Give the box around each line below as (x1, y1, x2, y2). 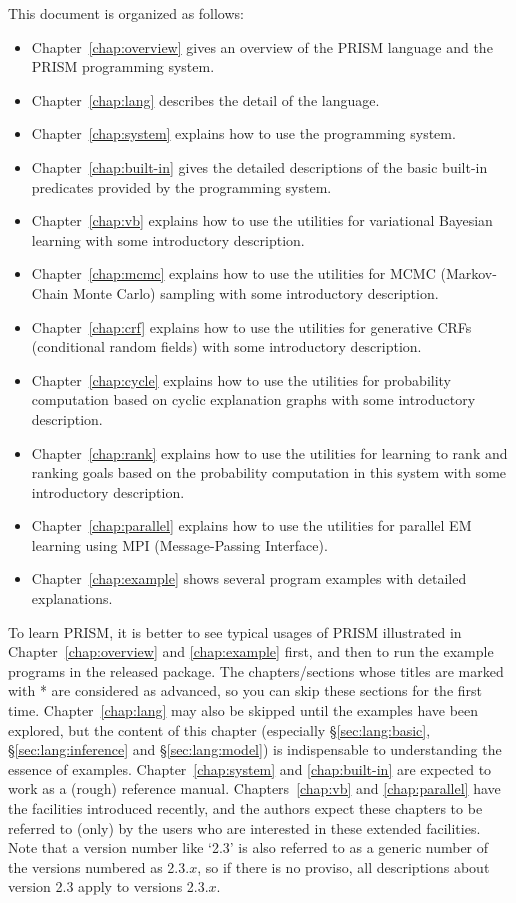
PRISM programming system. (31, 56, 215, 77)
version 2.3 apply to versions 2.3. (8, 876, 209, 897)
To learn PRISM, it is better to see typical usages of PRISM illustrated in (8, 621, 462, 642)
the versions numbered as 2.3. (8, 856, 190, 877)
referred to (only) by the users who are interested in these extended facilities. (8, 817, 481, 838)
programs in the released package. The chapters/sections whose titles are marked (8, 660, 504, 681)
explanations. (31, 588, 113, 609)
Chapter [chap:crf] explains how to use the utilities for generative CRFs (31, 316, 472, 337)
